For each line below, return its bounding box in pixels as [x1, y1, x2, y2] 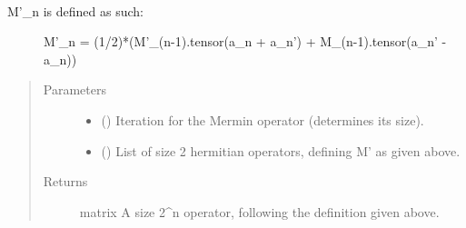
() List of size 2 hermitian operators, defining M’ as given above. [101, 141, 461, 160]
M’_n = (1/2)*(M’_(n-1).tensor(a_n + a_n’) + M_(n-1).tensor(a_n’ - [44, 32, 447, 51]
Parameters [43, 80, 106, 99]
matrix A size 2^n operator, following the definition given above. [79, 202, 440, 221]
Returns [43, 172, 88, 191]
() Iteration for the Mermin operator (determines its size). [101, 110, 424, 129]
